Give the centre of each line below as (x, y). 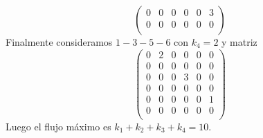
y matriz (239, 42)
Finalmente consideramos (59, 42)
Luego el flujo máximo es (58, 126)
